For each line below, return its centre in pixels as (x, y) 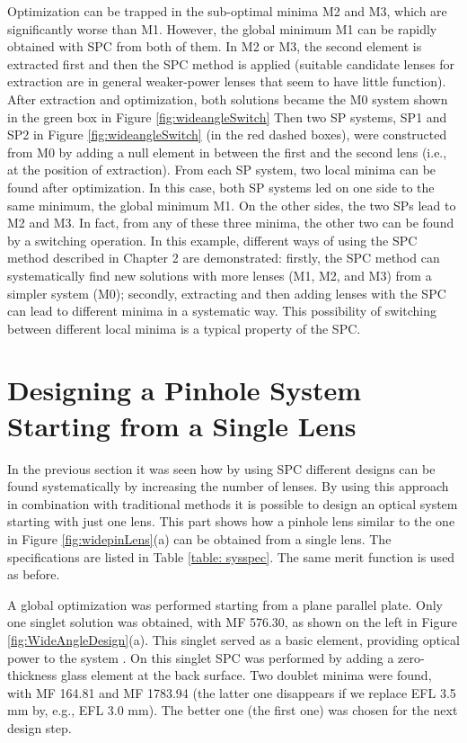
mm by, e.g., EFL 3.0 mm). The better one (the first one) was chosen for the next (233, 710)
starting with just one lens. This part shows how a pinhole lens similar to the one (231, 521)
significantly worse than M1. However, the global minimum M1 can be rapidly (222, 28)
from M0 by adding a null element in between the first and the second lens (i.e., (227, 152)
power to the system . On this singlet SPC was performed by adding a (201, 657)
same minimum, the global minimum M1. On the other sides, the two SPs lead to (232, 205)
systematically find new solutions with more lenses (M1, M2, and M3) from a (220, 275)
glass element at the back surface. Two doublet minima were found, (247, 675)
